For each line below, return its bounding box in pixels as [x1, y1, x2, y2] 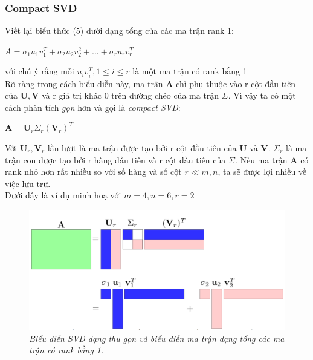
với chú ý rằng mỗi [5, 65, 74, 77]
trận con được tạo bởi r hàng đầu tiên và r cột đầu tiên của [5, 153, 226, 166]
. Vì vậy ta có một [228, 89, 296, 102]
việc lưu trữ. [5, 177, 51, 189]
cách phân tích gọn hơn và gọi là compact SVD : [5, 100, 181, 113]
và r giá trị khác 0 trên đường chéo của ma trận [42, 89, 219, 102]
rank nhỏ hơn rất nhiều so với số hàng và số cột [5, 165, 182, 178]
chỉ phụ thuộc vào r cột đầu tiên [176, 77, 296, 90]
